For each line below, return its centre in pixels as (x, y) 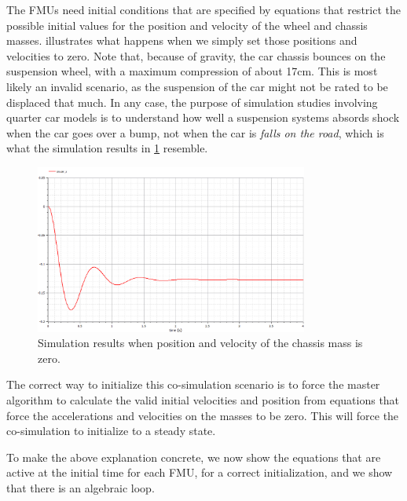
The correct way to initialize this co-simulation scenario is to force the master (193, 384)
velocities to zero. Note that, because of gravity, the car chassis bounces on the (196, 55)
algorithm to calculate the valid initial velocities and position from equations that (203, 399)
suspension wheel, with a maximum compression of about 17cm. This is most (192, 71)
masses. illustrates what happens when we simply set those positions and (182, 40)
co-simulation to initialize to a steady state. (111, 431)
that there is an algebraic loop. (81, 487)
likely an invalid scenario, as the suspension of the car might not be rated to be (197, 86)
